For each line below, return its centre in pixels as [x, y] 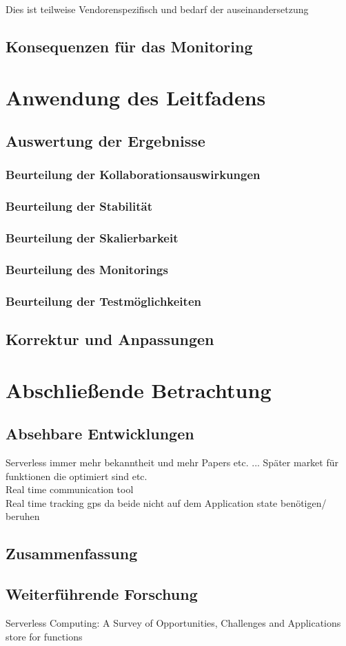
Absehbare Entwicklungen [100, 434]
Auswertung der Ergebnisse [105, 141]
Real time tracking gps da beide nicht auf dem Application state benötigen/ [166, 502]
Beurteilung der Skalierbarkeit [92, 238]
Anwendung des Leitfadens [136, 97]
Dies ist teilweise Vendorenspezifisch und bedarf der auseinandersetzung [157, 9]
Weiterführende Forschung [102, 594]
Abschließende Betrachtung [139, 389]
